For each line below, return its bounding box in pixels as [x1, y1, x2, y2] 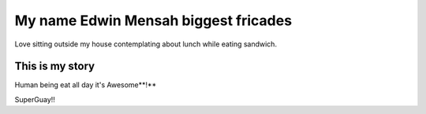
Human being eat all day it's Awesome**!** [14, 80, 157, 90]
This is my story [14, 60, 95, 73]
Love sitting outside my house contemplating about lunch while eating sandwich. [14, 39, 278, 49]
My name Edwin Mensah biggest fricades [14, 12, 292, 29]
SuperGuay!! [14, 94, 55, 104]
